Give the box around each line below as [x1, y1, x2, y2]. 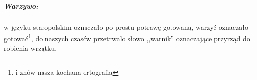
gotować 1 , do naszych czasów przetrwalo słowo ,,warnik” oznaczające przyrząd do [4, 32, 250, 43]
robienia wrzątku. [4, 43, 57, 53]
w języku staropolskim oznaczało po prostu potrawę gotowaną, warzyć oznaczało [4, 22, 248, 32]
